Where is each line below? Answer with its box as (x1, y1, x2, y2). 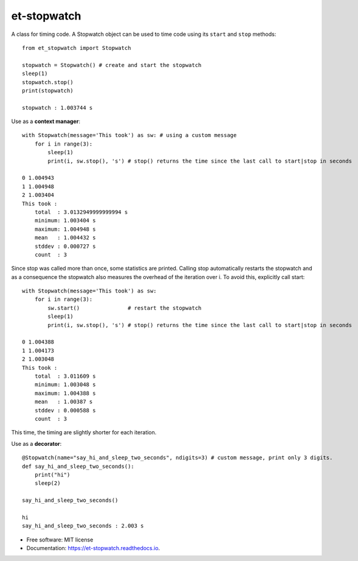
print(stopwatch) (22, 87, 74, 94)
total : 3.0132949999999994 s (34, 208, 128, 216)
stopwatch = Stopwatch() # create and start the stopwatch (22, 62, 202, 68)
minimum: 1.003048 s (34, 381, 96, 388)
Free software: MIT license (26, 536, 94, 543)
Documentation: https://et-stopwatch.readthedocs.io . (26, 545, 160, 552)
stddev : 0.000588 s (34, 407, 96, 414)
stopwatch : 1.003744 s (22, 104, 93, 111)
